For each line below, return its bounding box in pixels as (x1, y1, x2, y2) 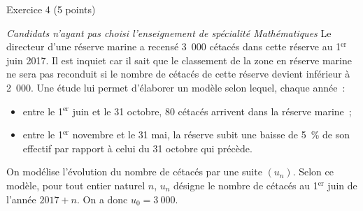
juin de (327, 177, 357, 192)
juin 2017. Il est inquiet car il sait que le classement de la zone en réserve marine (6, 52, 352, 67)
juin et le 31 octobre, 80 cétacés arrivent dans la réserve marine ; (72, 103, 352, 118)
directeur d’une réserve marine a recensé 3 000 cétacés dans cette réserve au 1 (6, 39, 341, 54)
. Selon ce (292, 164, 334, 179)
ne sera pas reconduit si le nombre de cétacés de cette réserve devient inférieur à (6, 66, 350, 81)
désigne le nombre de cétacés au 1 (173, 177, 318, 192)
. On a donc (76, 191, 128, 206)
